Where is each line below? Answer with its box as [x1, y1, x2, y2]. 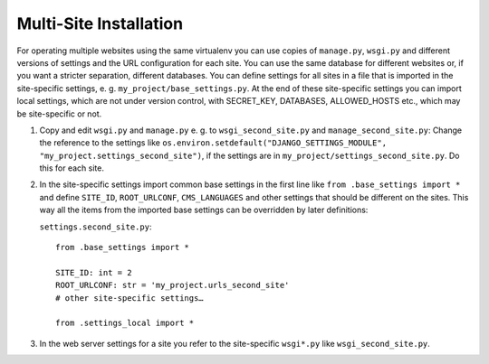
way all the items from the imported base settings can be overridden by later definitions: [39, 204, 369, 216]
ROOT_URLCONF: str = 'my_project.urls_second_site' [55, 280, 290, 291]
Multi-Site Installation [16, 14, 184, 33]
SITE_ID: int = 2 [55, 267, 132, 277]
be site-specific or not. [16, 108, 102, 119]
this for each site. [39, 163, 104, 173]
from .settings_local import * [55, 318, 195, 329]
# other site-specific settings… [55, 293, 204, 303]
